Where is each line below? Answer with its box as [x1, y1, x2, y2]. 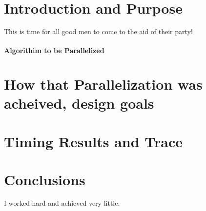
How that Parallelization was [4, 74, 203, 94]
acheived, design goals [4, 93, 154, 113]
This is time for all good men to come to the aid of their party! [4, 26, 193, 37]
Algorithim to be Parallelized [4, 45, 104, 56]
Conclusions [4, 170, 85, 190]
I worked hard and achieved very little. [4, 197, 120, 208]
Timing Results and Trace [4, 131, 183, 151]
